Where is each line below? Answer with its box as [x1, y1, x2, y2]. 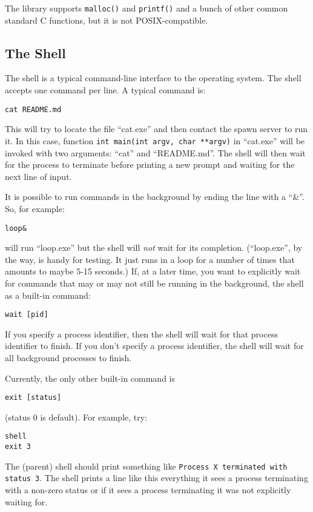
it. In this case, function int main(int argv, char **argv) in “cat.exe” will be [5, 134, 305, 147]
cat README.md [5, 105, 62, 114]
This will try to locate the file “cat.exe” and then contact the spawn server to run [5, 122, 308, 135]
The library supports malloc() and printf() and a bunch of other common [5, 2, 288, 14]
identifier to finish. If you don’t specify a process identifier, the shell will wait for [5, 339, 304, 352]
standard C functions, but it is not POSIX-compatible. [5, 13, 208, 26]
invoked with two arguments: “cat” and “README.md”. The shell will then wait [5, 146, 306, 159]
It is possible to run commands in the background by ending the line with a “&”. [5, 190, 305, 203]
